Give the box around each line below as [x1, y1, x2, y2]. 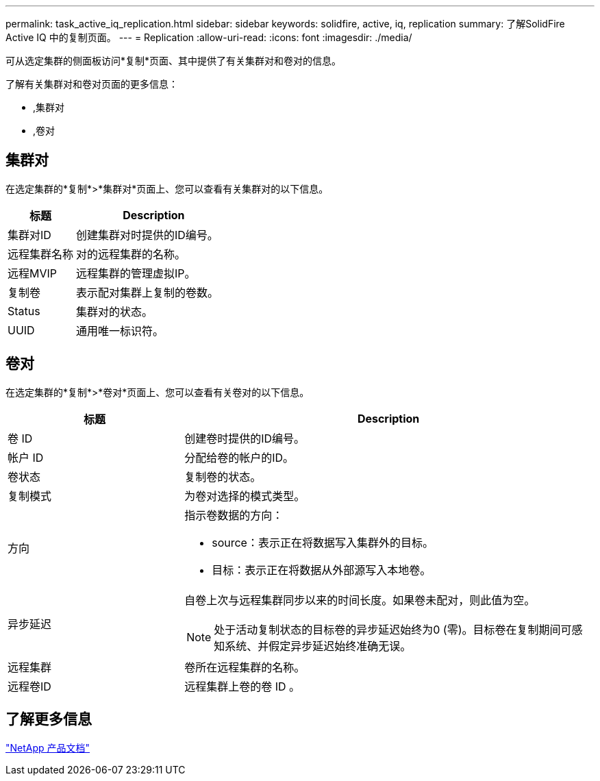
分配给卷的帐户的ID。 [184, 450, 295, 464]
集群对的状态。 [76, 304, 153, 319]
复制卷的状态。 [184, 469, 262, 484]
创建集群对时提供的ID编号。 [76, 227, 218, 242]
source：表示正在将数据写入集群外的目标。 [212, 535, 434, 549]
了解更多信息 [5, 710, 92, 728]
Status [8, 303, 40, 318]
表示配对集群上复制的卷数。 [76, 285, 219, 299]
